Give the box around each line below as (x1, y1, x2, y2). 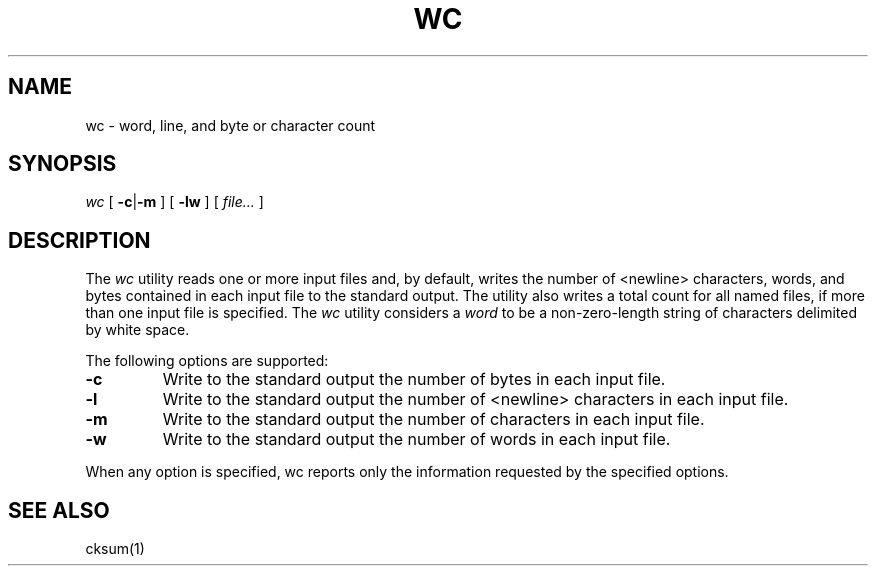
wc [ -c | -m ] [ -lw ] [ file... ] (85, 193, 264, 211)
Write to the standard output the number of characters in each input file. (162, 409, 705, 430)
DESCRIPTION (8, 227, 151, 253)
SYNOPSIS (8, 151, 117, 177)
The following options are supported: (85, 352, 329, 370)
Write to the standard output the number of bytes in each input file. (162, 369, 666, 390)
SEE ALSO (8, 497, 110, 523)
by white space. (85, 321, 190, 339)
